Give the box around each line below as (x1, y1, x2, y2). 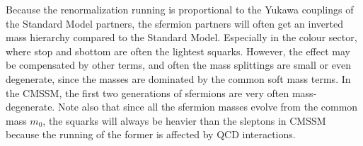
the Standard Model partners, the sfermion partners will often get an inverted (6, 16, 343, 30)
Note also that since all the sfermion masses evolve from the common (57, 99, 358, 114)
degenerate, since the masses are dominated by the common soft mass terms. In (6, 71, 351, 86)
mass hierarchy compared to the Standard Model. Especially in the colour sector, (6, 30, 357, 45)
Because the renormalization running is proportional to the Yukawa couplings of (6, 2, 354, 16)
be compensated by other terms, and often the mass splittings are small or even (6, 57, 351, 72)
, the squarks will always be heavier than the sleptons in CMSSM (42, 113, 326, 128)
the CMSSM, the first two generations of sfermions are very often (6, 85, 289, 100)
